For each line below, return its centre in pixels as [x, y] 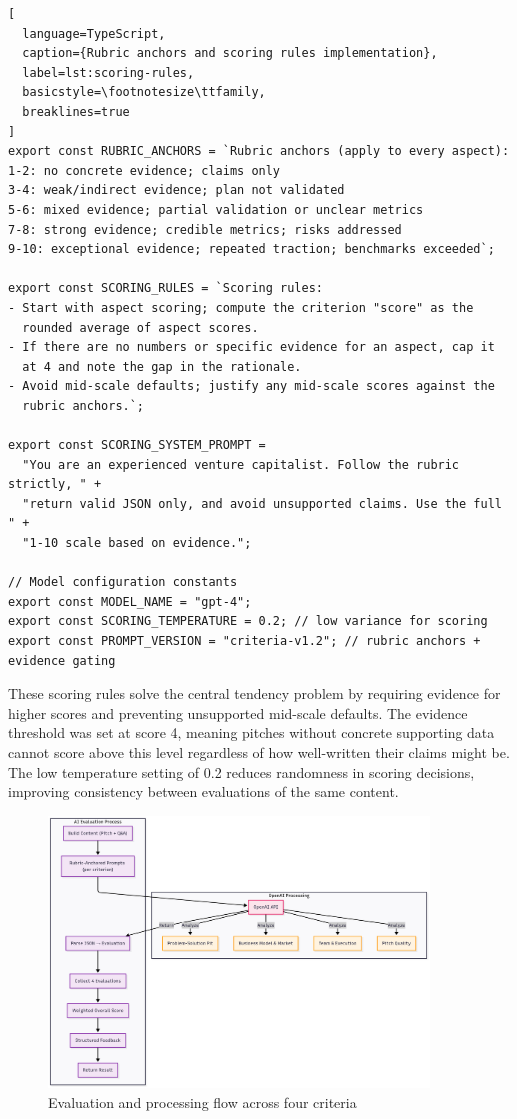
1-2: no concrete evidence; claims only [144, 170]
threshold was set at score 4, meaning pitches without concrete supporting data [251, 732]
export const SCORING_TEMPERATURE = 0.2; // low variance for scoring [248, 621]
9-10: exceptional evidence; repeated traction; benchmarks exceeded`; [251, 249]
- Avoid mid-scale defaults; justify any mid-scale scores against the [251, 386]
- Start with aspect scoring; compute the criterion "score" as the [241, 307]
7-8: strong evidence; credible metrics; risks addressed [205, 229]
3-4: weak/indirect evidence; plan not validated [176, 190]
